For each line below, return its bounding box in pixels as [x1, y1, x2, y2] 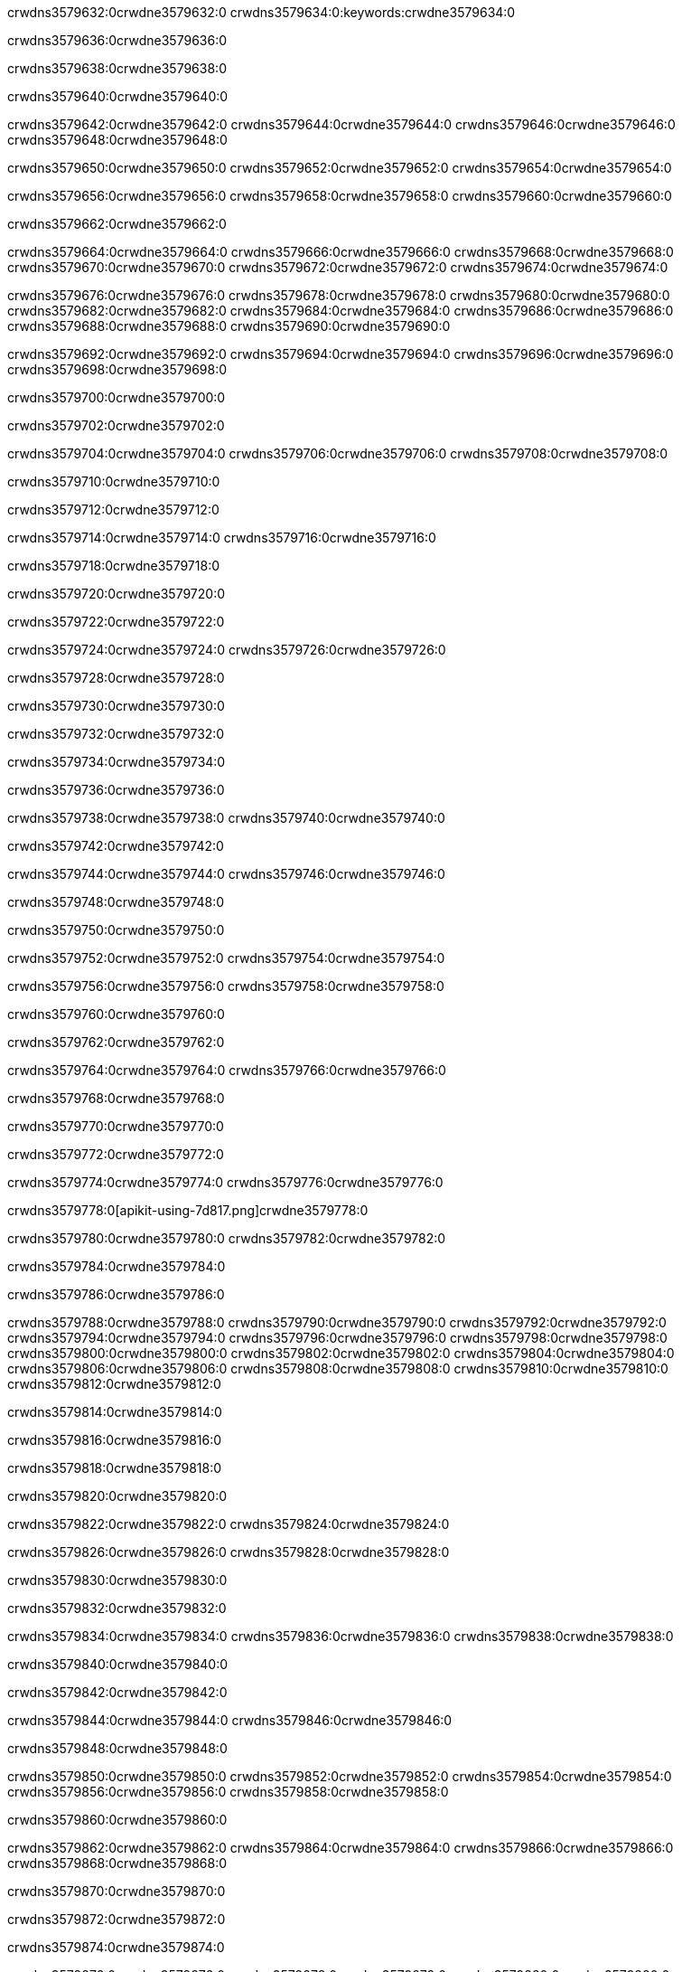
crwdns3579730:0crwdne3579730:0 [7, 698, 225, 713]
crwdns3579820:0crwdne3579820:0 [7, 1488, 228, 1504]
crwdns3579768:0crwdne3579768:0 [7, 1090, 225, 1106]
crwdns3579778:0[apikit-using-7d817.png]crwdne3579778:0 [7, 1203, 369, 1218]
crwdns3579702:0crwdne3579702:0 [7, 418, 225, 433]
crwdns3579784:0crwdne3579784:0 [7, 1259, 226, 1274]
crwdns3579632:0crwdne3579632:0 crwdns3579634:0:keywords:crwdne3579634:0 [7, 5, 516, 20]
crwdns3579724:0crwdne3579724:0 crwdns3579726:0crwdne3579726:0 [7, 642, 446, 657]
